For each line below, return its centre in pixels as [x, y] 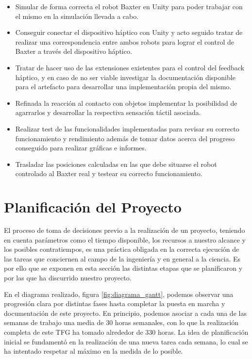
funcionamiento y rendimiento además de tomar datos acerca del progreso [125, 138]
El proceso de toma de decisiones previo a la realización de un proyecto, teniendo [125, 230]
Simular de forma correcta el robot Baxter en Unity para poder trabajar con [129, 6]
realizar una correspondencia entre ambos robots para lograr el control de [125, 41]
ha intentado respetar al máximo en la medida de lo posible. [93, 351]
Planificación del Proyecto [93, 207]
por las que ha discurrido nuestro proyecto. [68, 277]
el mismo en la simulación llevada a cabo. [77, 16]
